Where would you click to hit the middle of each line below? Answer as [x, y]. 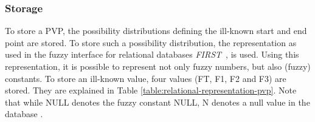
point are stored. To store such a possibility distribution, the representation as [151, 42]
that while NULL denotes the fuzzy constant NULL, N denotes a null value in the [157, 102]
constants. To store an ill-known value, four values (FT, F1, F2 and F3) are [146, 78]
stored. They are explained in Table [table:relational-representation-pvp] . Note [151, 90]
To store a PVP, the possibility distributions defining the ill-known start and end [156, 31]
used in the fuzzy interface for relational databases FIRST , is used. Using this [152, 54]
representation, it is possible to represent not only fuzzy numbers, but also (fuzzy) [158, 66]
